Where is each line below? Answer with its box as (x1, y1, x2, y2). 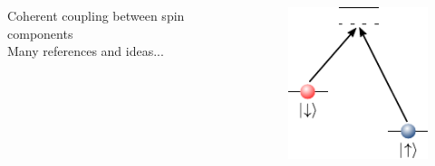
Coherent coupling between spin (7, 6, 185, 24)
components (7, 23, 73, 42)
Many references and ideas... (7, 41, 164, 60)
